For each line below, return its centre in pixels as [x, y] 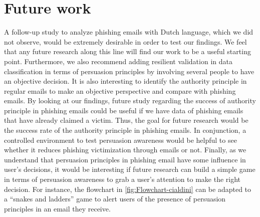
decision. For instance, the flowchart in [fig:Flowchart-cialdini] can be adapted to [128, 189]
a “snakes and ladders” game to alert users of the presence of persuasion [115, 199]
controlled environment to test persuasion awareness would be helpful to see [120, 140]
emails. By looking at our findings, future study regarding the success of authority [130, 100]
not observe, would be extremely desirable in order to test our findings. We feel [125, 41]
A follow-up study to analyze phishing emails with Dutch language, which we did [129, 32]
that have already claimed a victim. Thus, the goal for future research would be [126, 120]
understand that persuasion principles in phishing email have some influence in [125, 159]
